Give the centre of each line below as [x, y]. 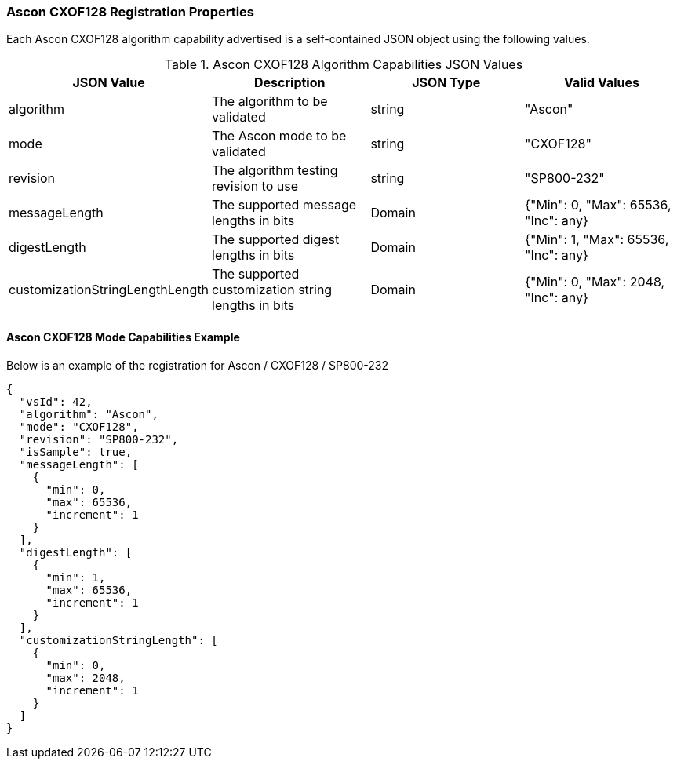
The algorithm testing [275, 171]
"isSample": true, [76, 452]
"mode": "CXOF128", [79, 426]
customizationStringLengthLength [109, 290]
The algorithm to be [270, 102]
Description [290, 83]
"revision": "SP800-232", [99, 439]
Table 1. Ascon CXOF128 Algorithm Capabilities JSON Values [344, 65]
